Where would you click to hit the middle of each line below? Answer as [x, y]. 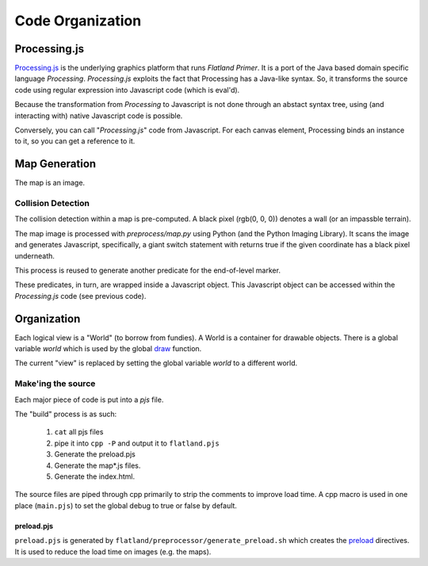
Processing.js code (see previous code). [80, 296]
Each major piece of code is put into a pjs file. [89, 400]
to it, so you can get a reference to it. [75, 141]
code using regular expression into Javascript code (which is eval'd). [127, 90]
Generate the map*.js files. [97, 465]
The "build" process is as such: [66, 414]
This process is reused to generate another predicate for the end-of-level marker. [148, 270]
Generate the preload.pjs [95, 454]
